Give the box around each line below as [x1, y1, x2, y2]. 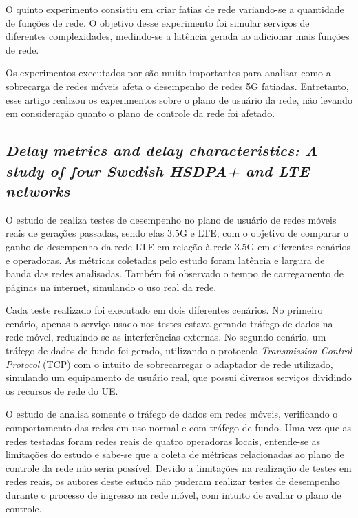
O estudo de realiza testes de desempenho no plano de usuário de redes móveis [6, 212, 337, 226]
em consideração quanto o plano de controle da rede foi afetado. [6, 106, 275, 120]
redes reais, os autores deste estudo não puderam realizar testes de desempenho [6, 474, 340, 488]
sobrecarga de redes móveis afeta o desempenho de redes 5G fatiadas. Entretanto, [6, 78, 349, 93]
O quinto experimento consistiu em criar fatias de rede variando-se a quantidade [6, 2, 344, 16]
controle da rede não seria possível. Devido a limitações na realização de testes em [6, 460, 352, 475]
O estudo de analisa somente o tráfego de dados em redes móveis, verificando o [6, 407, 338, 421]
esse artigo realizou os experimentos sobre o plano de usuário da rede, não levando [6, 92, 352, 107]
